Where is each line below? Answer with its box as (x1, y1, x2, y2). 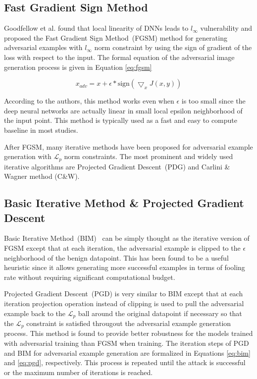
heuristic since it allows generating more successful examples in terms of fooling (4, 262, 245, 272)
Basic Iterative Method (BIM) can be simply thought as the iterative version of (4, 233, 250, 243)
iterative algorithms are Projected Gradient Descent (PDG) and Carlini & (4, 161, 230, 171)
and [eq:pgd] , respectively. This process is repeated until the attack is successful (4, 357, 246, 368)
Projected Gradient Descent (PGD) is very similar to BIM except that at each (4, 288, 243, 299)
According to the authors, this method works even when (4, 96, 174, 106)
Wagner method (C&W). (4, 171, 80, 181)
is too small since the (181, 96, 246, 106)
